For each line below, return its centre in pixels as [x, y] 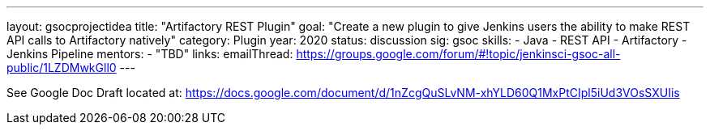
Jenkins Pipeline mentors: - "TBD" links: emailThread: [150, 54]
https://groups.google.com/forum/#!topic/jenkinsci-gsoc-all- [458, 54]
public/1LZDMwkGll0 [62, 68]
